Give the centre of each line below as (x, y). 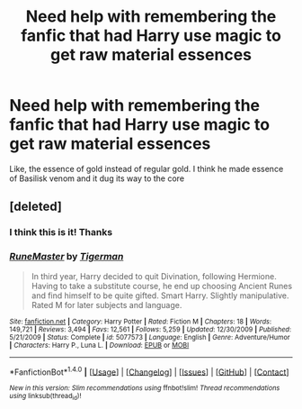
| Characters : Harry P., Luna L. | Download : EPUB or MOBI (99, 345)
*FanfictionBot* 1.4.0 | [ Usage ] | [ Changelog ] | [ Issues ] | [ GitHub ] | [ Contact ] (149, 371)
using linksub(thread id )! (45, 397)
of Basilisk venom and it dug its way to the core (97, 178)
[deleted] (36, 207)
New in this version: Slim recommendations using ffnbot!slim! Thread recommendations (145, 388)
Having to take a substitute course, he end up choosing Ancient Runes (162, 286)
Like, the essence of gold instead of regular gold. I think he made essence (147, 168)
